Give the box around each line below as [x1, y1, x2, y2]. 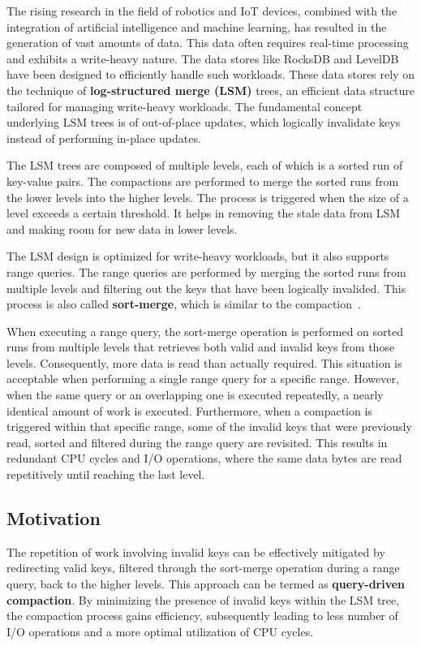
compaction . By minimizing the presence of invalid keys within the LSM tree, [6, 591, 400, 608]
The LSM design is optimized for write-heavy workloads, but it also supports [6, 248, 389, 265]
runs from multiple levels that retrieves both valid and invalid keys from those [6, 338, 395, 355]
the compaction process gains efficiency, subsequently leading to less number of [6, 607, 398, 624]
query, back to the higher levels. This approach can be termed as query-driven [6, 575, 406, 592]
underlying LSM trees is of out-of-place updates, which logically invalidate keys [6, 114, 401, 131]
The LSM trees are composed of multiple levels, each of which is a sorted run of [6, 157, 403, 174]
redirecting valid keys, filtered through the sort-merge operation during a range [6, 559, 400, 576]
